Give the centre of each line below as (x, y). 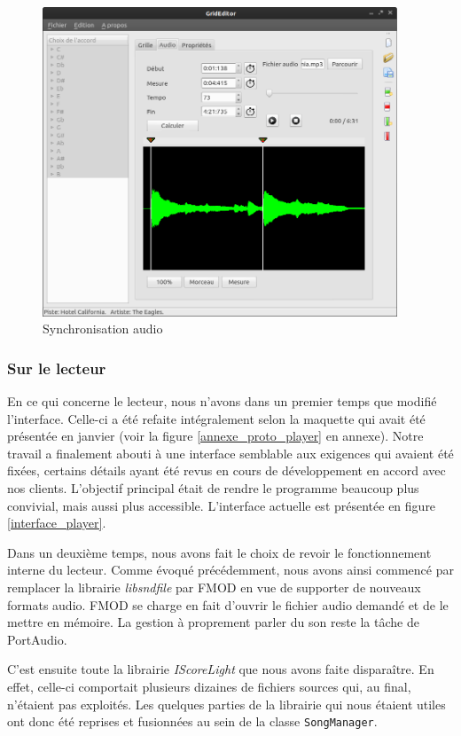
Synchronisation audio (103, 329)
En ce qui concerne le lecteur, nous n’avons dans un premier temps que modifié (222, 401)
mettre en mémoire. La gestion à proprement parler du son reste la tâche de (213, 622)
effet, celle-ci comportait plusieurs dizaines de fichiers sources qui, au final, (209, 686)
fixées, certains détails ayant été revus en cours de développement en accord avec (227, 470)
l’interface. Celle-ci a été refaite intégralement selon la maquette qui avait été (216, 418)
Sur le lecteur (57, 368)
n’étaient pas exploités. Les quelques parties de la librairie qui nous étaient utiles (227, 704)
